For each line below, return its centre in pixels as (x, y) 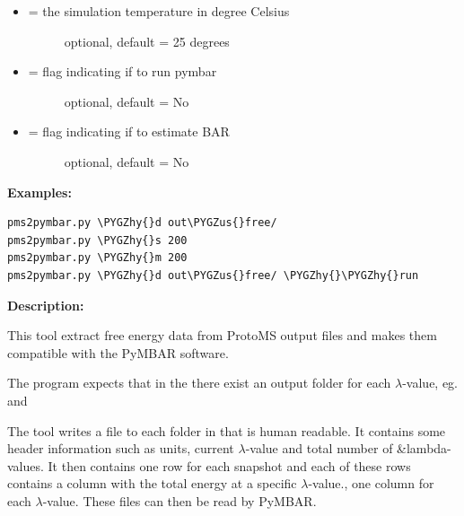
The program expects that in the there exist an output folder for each (199, 383)
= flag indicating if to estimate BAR (129, 131)
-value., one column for (371, 483)
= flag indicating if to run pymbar (123, 71)
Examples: (39, 192)
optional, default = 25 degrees (147, 41)
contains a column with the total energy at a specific (152, 483)
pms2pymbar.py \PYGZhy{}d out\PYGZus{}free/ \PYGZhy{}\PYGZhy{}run (213, 275)
